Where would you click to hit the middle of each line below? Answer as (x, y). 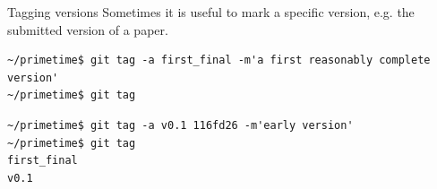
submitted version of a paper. (88, 29)
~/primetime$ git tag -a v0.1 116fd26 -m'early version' (180, 125)
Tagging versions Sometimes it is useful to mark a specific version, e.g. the (211, 12)
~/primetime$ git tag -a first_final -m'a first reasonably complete (219, 60)
